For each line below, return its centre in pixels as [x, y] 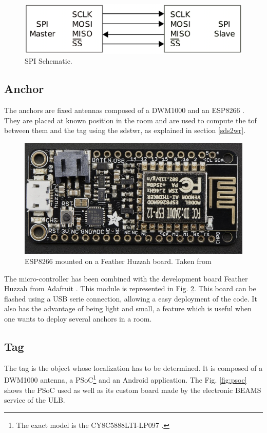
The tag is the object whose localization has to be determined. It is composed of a [133, 368]
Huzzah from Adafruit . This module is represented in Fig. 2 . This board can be [130, 288]
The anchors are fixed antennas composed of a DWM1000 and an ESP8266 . [124, 110]
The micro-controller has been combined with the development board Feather [126, 278]
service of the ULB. [35, 400]
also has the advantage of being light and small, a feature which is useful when [128, 308]
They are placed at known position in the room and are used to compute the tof [130, 120]
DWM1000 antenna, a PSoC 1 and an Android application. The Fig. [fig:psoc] [126, 379]
